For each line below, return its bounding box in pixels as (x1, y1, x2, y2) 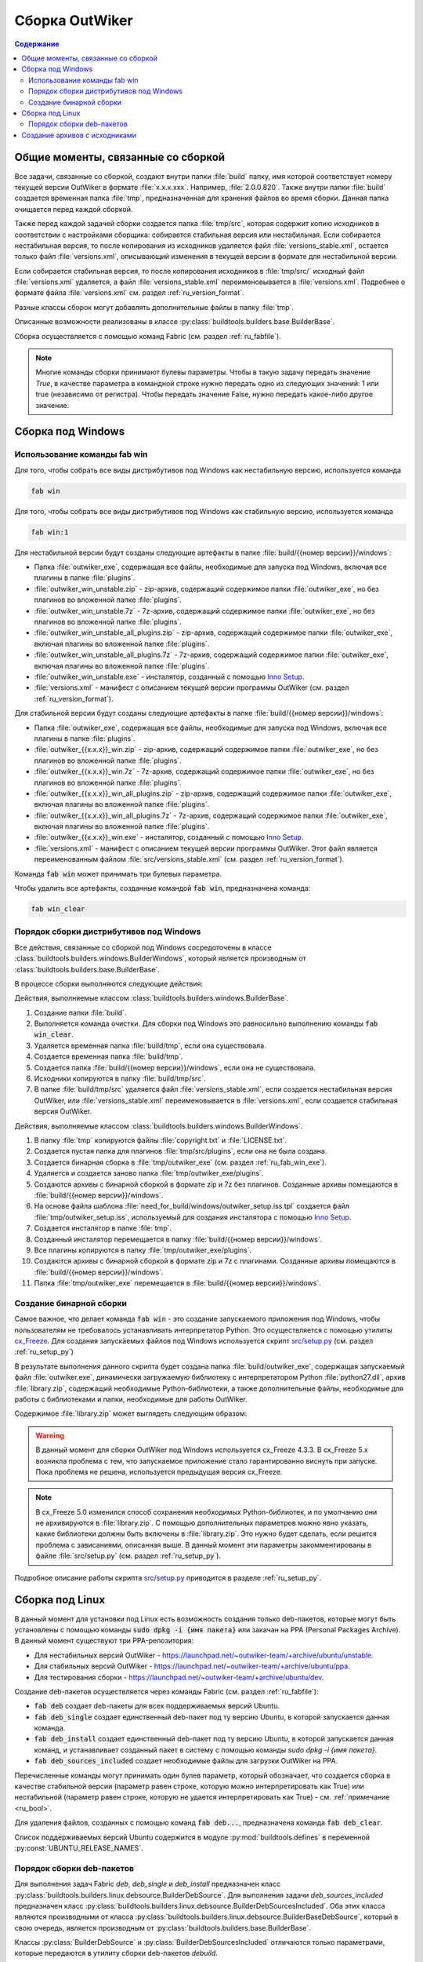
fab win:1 (31, 527, 69, 537)
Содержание (14, 39, 60, 49)
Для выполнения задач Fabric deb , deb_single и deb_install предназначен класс (14, 1880, 281, 1889)
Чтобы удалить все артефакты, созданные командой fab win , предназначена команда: (14, 884, 311, 893)
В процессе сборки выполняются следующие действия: (14, 979, 204, 988)
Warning (35, 1431, 64, 1440)
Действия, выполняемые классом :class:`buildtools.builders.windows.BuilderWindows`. (14, 1121, 303, 1130)
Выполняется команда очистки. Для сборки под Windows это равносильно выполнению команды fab (34, 1019, 378, 1028)
